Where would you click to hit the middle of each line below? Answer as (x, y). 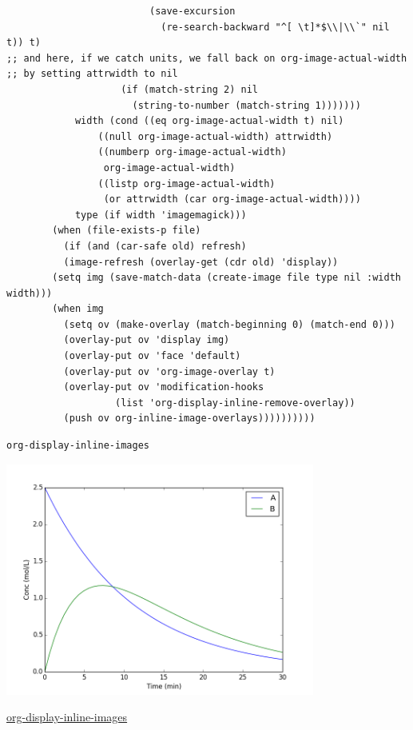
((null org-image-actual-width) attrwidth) (215, 136)
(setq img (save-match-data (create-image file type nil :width (226, 278)
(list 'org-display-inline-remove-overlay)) (235, 403)
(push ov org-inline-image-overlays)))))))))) (189, 419)
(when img (78, 309)
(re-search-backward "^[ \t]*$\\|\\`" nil (275, 27)
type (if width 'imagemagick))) (161, 215)
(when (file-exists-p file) (127, 231)
